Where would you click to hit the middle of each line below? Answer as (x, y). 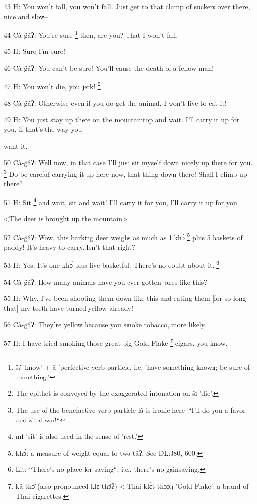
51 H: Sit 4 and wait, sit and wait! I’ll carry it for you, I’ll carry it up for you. (122, 201)
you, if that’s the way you (43, 129)
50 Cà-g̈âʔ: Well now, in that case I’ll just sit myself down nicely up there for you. (128, 162)
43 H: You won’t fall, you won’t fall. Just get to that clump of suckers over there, (127, 6)
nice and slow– (26, 16)
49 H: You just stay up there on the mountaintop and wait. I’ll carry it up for (122, 119)
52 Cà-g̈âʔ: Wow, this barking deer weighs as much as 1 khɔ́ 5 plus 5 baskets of (123, 236)
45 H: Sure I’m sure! (35, 51)
